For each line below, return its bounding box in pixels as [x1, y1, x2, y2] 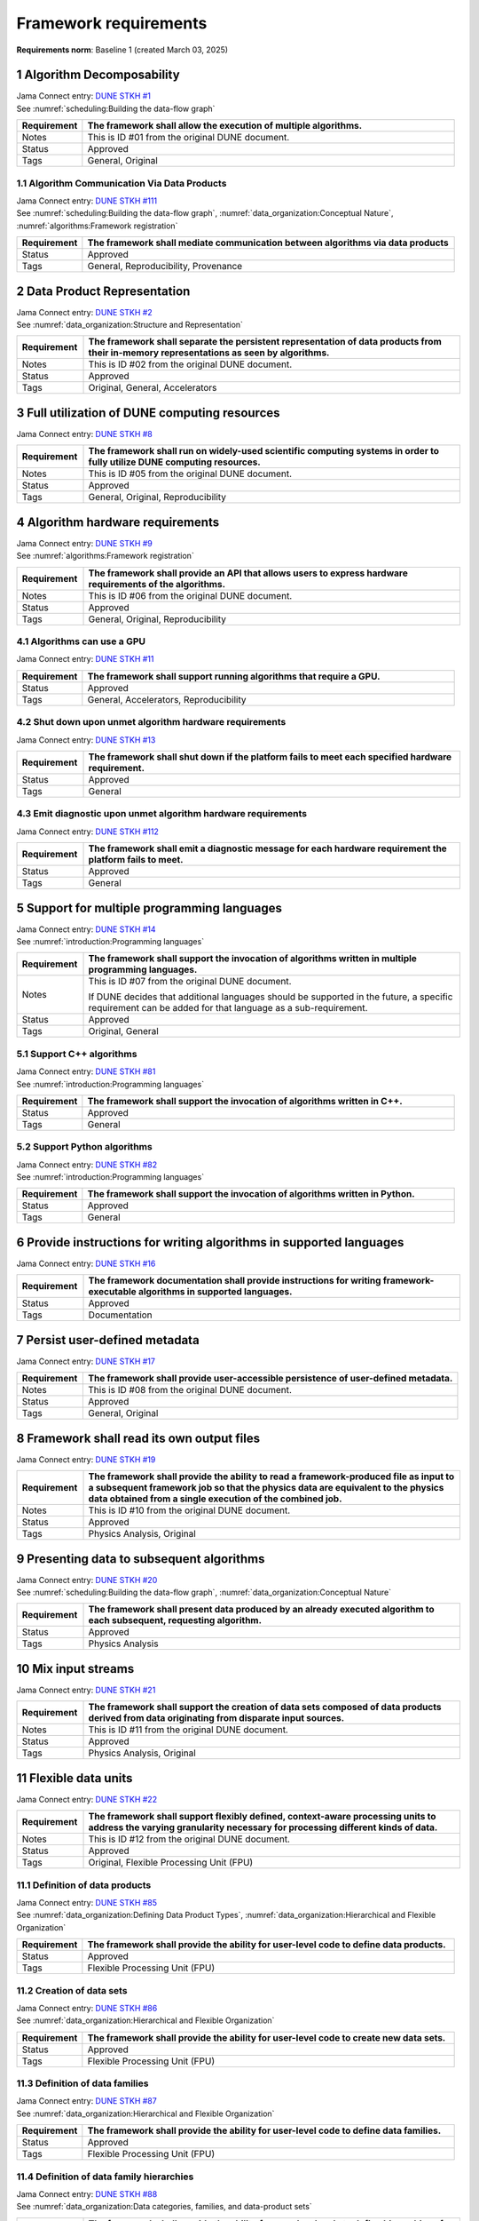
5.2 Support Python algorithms [16, 1141, 153, 1153]
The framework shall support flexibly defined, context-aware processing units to [88, 1811, 436, 1823]
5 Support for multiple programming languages [16, 900, 283, 915]
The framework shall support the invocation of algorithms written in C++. [87, 1095, 403, 1107]
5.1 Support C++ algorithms [16, 1047, 137, 1060]
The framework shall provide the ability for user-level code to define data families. [87, 2124, 442, 2137]
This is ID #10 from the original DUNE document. [88, 1504, 291, 1516]
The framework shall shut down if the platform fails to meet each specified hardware [88, 751, 452, 763]
